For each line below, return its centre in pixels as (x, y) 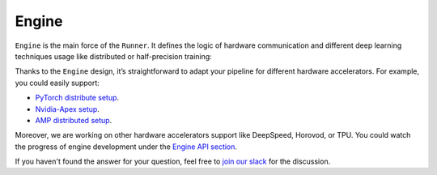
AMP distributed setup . (74, 120)
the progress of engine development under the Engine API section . (126, 147)
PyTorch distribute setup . (77, 98)
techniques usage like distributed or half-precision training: (113, 56)
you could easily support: (57, 83)
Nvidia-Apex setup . (68, 109)
